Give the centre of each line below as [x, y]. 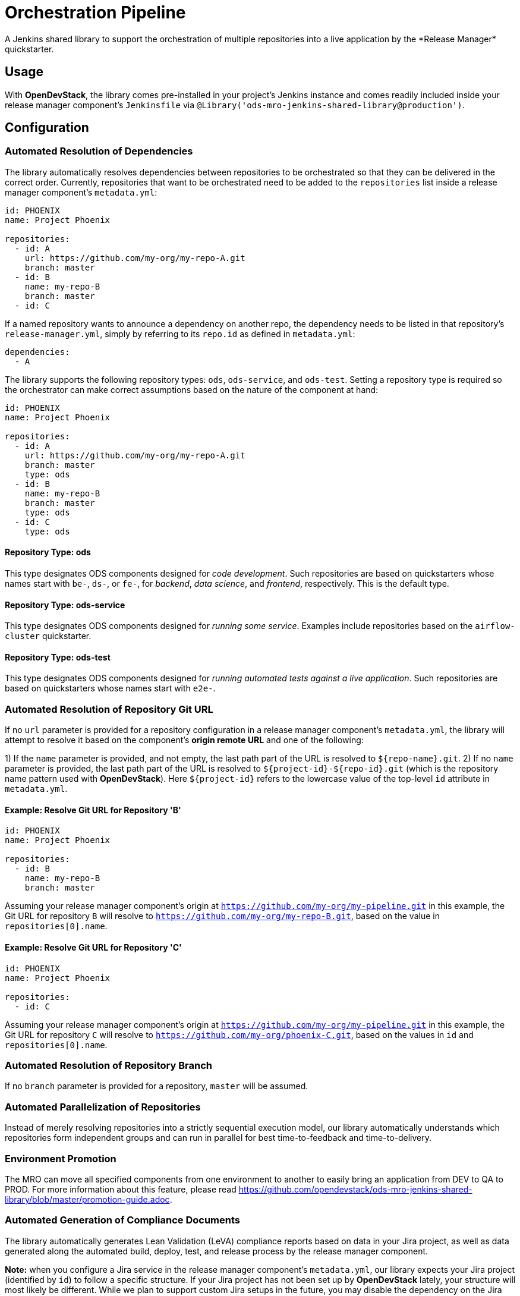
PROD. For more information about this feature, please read [121, 1189]
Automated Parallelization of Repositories [103, 1107]
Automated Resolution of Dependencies [99, 151]
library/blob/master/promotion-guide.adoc [87, 1199]
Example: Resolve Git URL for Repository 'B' [93, 810]
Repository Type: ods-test [58, 657]
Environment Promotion [61, 1158]
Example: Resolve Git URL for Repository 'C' [93, 948]
